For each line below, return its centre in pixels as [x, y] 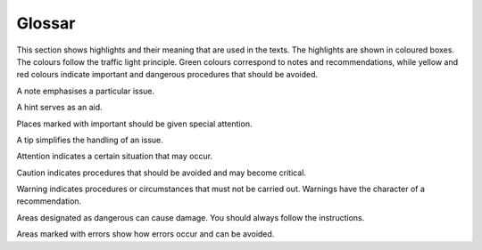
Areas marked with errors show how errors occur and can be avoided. [145, 234]
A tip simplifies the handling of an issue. [90, 140]
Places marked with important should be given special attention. [134, 124]
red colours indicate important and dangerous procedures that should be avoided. [167, 75]
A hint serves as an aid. [59, 108]
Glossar [46, 23]
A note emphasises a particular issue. [86, 91]
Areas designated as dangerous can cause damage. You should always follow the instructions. [191, 217]
